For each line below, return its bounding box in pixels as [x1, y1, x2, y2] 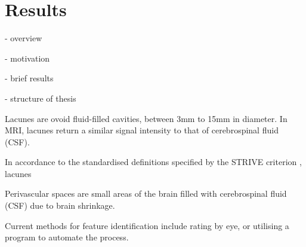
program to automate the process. [5, 231, 129, 243]
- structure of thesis [5, 92, 76, 104]
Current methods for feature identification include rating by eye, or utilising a [5, 219, 289, 231]
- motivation [5, 51, 50, 64]
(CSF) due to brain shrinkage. [5, 199, 115, 212]
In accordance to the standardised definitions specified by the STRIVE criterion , [5, 155, 302, 168]
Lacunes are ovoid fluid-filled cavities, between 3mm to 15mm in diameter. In [5, 112, 288, 124]
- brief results [5, 72, 54, 84]
